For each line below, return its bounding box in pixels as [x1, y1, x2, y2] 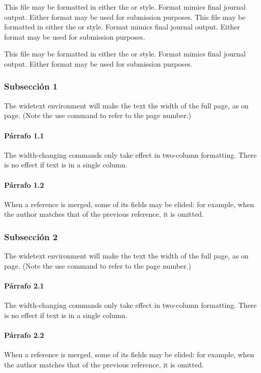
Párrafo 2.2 [4, 329, 44, 340]
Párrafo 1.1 [4, 130, 44, 140]
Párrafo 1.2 [4, 179, 44, 190]
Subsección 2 [4, 230, 58, 243]
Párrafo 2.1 [4, 280, 44, 291]
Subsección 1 [4, 80, 58, 93]
